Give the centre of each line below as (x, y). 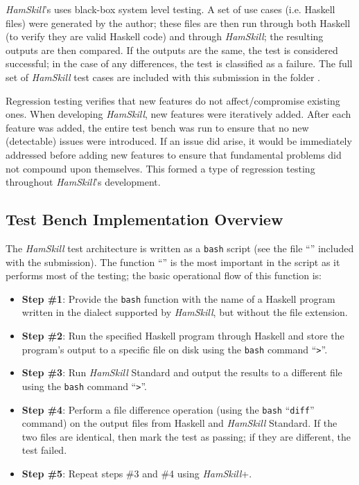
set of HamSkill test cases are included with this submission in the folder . (163, 77)
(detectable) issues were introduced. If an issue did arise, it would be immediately (179, 141)
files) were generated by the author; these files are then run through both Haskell (178, 23)
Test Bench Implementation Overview (145, 219)
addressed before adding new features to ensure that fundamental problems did (174, 154)
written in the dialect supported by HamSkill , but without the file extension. (185, 312)
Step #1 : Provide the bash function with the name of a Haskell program (178, 298)
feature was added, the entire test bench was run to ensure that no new (157, 127)
